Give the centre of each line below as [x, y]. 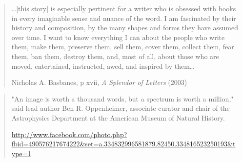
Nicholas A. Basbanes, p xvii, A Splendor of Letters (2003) [99, 82]
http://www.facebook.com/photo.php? [69, 134]
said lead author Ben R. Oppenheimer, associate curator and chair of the [121, 108]
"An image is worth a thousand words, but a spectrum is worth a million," [122, 98]
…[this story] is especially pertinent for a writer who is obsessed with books [124, 8]
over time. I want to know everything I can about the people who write [118, 37]
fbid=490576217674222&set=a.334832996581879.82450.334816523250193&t [123, 144]
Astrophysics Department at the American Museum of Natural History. [118, 117]
